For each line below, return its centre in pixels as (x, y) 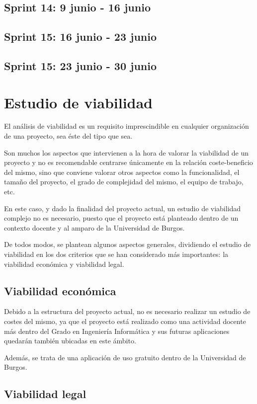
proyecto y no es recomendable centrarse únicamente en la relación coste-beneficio (128, 162)
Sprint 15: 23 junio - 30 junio (81, 65)
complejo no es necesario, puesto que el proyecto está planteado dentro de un (121, 218)
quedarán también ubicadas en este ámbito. (70, 341)
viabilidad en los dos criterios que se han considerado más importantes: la (116, 254)
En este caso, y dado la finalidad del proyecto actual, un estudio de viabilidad (123, 208)
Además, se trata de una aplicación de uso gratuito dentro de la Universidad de (125, 357)
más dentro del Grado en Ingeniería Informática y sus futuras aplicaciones (117, 331)
